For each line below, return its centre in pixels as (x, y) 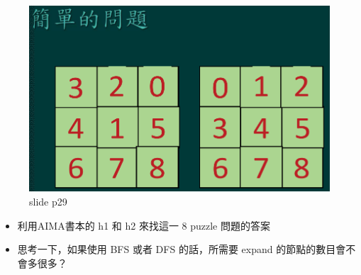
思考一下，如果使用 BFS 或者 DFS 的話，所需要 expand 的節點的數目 (177, 249)
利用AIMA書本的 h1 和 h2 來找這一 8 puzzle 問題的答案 (144, 225)
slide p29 (48, 202)
